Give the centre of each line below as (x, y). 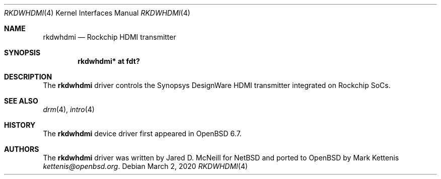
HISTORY (20, 125)
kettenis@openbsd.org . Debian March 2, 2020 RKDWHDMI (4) (145, 166)
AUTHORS (22, 149)
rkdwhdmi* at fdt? (109, 61)
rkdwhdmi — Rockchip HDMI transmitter (109, 37)
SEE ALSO (21, 101)
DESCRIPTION (28, 77)
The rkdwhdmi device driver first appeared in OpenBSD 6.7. (142, 133)
